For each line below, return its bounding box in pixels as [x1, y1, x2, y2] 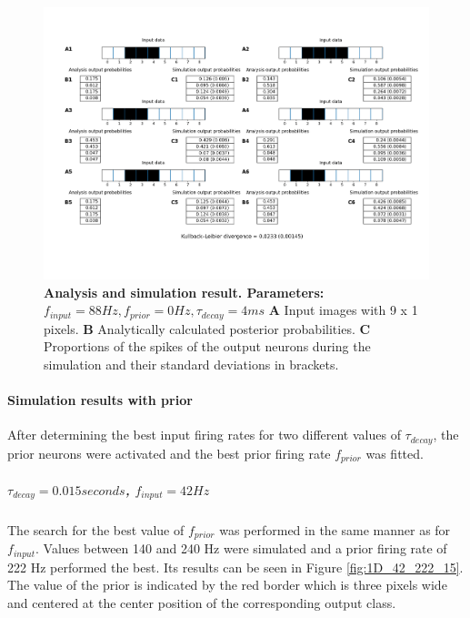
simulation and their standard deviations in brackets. [44, 355, 339, 374]
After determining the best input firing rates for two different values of [7, 425, 401, 444]
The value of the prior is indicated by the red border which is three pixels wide [7, 575, 447, 594]
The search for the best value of [7, 520, 185, 539]
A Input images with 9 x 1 [268, 300, 418, 319]
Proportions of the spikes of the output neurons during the [44, 337, 371, 356]
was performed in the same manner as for [219, 520, 451, 539]
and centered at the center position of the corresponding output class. [7, 593, 396, 612]
